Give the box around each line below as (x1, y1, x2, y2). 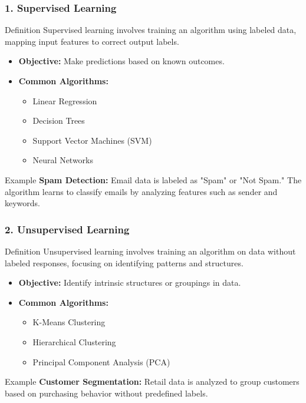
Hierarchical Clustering (32, 335, 116, 348)
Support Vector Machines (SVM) (32, 134, 152, 146)
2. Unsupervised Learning (5, 222, 130, 236)
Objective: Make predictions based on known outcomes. (18, 55, 225, 67)
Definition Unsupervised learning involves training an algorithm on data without (5, 245, 296, 257)
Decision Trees (32, 114, 85, 127)
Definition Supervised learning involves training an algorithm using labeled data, (5, 24, 297, 36)
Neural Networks (32, 154, 94, 166)
